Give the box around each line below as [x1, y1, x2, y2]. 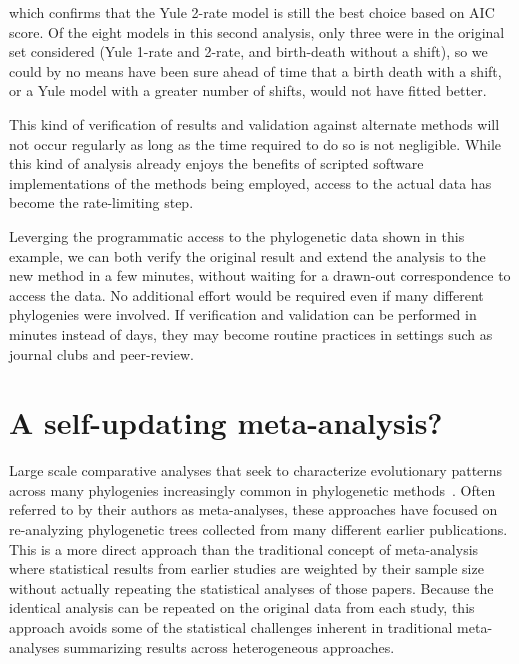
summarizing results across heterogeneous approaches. [63, 636, 395, 657]
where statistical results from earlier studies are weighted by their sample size [9, 558, 484, 579]
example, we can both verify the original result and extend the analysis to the [9, 245, 486, 266]
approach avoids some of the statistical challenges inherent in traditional [9, 616, 453, 637]
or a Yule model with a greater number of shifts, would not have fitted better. [9, 80, 487, 101]
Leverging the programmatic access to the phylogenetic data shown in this [9, 225, 465, 246]
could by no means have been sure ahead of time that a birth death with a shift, [9, 60, 502, 81]
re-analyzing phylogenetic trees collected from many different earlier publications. [9, 519, 508, 539]
